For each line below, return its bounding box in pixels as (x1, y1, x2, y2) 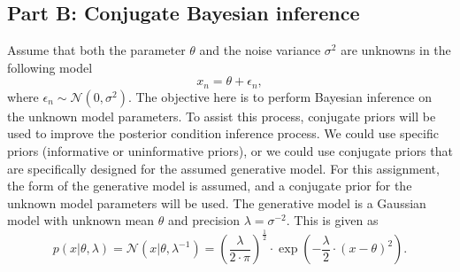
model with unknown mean (7, 211, 155, 229)
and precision (167, 211, 240, 229)
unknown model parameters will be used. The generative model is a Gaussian (7, 193, 426, 212)
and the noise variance (199, 41, 321, 59)
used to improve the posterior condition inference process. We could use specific (7, 124, 439, 143)
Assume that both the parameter (7, 41, 186, 59)
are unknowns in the (341, 41, 451, 59)
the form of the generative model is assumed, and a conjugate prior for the (7, 176, 412, 195)
